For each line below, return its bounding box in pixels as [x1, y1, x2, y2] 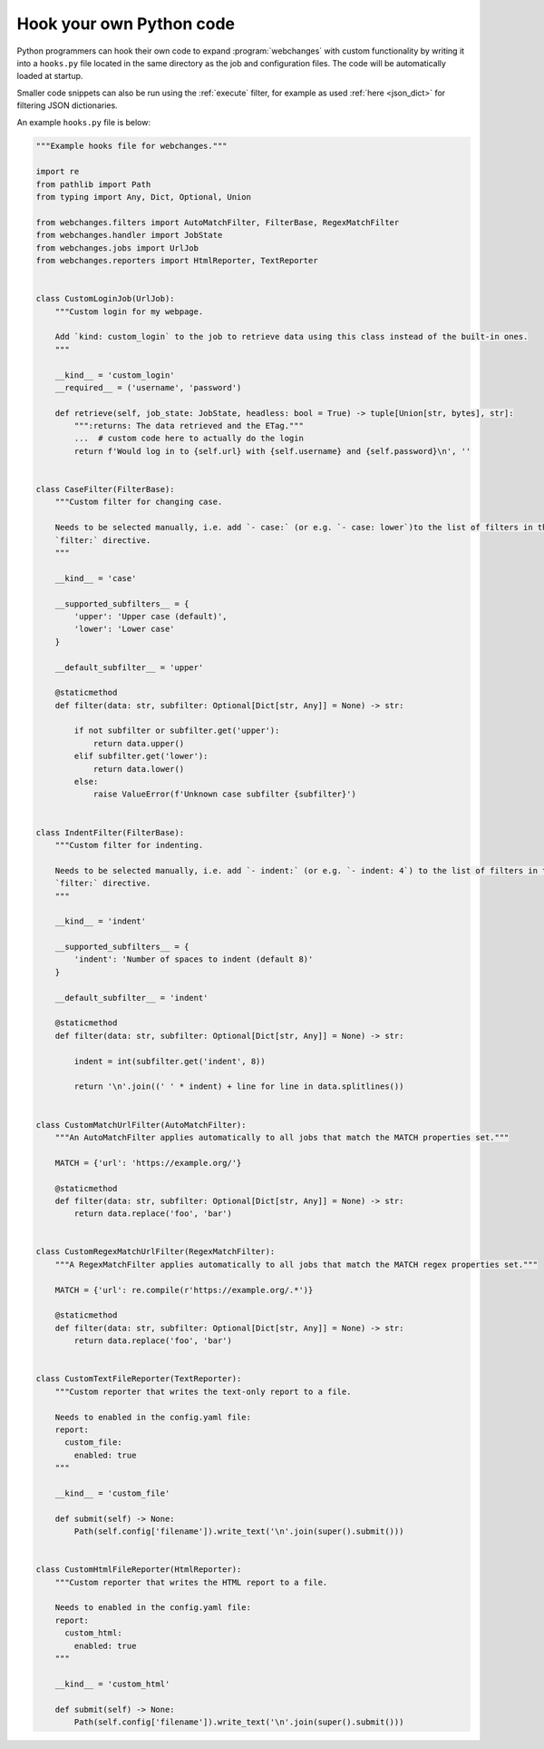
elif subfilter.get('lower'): [73, 751, 209, 762]
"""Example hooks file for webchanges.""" [35, 141, 228, 152]
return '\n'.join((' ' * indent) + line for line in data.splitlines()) [73, 1082, 404, 1092]
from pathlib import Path [35, 179, 151, 190]
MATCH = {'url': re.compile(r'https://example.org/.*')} [54, 1285, 314, 1295]
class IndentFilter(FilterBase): [35, 827, 185, 837]
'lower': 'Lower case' [73, 624, 176, 635]
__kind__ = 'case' [54, 573, 137, 583]
